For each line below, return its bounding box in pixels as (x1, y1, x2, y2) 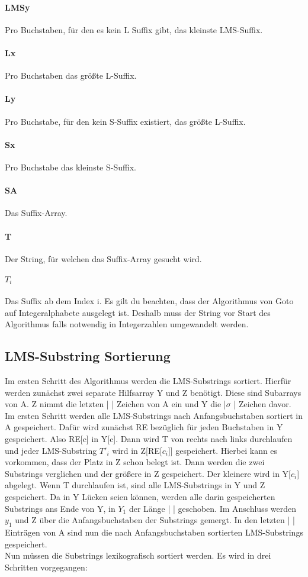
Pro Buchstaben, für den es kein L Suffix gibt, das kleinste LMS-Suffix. (5, 23, 263, 36)
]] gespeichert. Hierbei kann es (168, 444, 278, 456)
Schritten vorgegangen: (5, 560, 88, 573)
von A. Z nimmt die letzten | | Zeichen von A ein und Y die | (5, 398, 226, 410)
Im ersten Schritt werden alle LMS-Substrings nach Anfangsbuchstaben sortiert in (5, 409, 303, 421)
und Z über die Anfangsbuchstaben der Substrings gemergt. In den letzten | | (15, 514, 295, 526)
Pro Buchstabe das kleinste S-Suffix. (5, 160, 136, 173)
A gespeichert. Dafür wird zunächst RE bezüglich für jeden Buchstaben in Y (5, 421, 283, 433)
